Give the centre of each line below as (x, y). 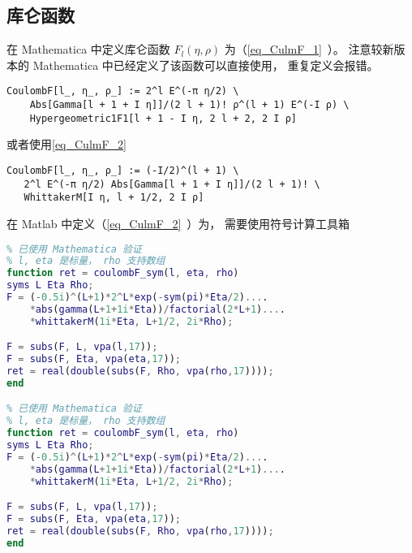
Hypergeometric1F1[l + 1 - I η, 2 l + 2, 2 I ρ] (163, 118)
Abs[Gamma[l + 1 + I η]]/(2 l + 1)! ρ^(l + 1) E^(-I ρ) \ (189, 105)
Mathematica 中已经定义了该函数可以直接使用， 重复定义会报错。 (206, 65)
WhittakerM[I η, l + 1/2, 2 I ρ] (114, 198)
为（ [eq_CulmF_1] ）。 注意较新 (309, 49)
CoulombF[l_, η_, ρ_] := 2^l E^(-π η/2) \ (123, 91)
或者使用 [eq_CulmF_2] (67, 144)
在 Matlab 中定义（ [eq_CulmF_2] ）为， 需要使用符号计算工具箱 (178, 223)
